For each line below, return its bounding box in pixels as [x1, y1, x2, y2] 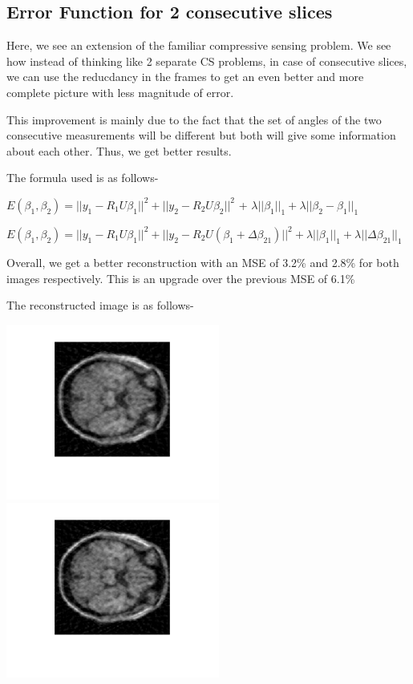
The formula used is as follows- [6, 169, 159, 186]
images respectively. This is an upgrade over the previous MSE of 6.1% [6, 269, 355, 286]
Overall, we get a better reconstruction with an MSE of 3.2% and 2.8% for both [6, 253, 399, 270]
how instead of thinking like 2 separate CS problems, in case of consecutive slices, [6, 52, 407, 69]
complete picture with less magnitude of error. [6, 83, 234, 100]
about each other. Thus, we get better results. [6, 142, 232, 159]
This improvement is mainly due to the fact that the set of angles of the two [6, 111, 382, 127]
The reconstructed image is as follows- [6, 297, 194, 314]
